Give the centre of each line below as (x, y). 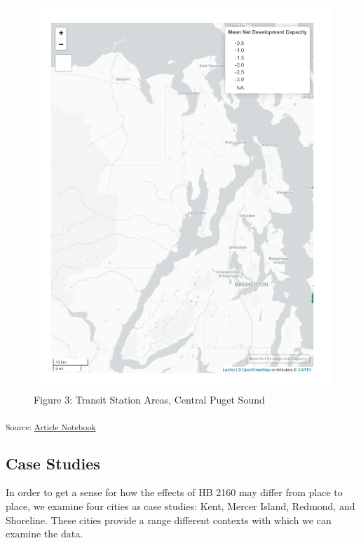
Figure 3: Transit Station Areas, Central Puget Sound (149, 400)
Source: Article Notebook (51, 426)
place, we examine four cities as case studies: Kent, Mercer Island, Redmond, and (180, 506)
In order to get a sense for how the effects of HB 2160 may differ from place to (174, 492)
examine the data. (45, 534)
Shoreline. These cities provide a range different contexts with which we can (169, 520)
